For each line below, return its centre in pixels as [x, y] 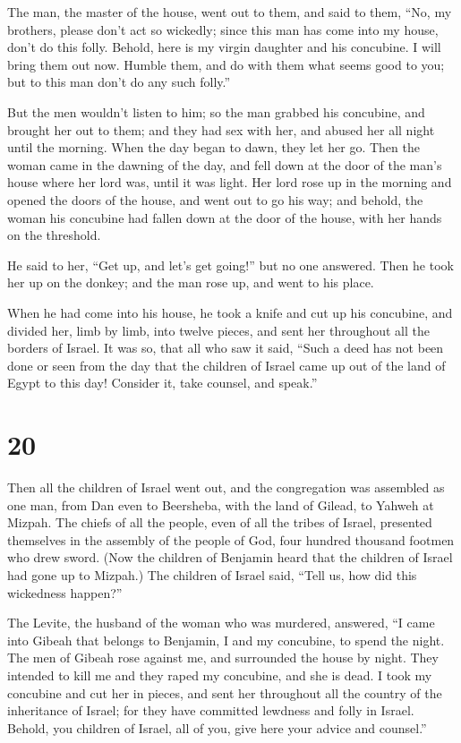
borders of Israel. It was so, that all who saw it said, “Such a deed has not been [226, 348]
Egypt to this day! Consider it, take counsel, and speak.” [162, 383]
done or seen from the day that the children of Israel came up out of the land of [226, 365]
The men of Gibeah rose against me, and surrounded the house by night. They [223, 658]
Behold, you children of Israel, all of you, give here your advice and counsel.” [217, 727]
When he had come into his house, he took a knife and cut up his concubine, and [230, 312]
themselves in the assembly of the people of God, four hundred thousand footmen [231, 539]
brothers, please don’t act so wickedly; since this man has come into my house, [223, 29]
